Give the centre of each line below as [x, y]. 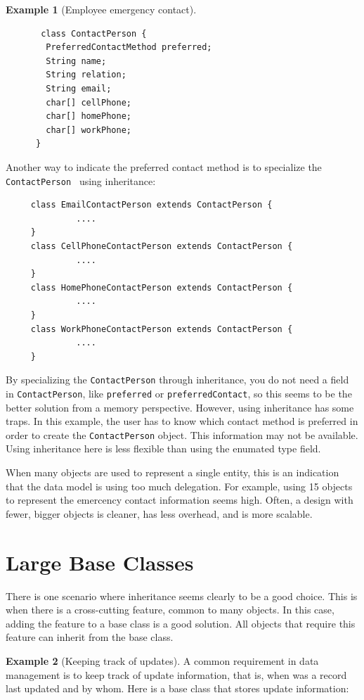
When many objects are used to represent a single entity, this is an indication [173, 472]
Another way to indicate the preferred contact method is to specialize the [164, 166]
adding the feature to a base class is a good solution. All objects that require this [181, 623]
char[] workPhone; [89, 130]
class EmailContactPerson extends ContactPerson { [151, 205]
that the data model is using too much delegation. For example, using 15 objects [179, 486]
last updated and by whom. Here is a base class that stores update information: [177, 688]
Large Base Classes [100, 562]
